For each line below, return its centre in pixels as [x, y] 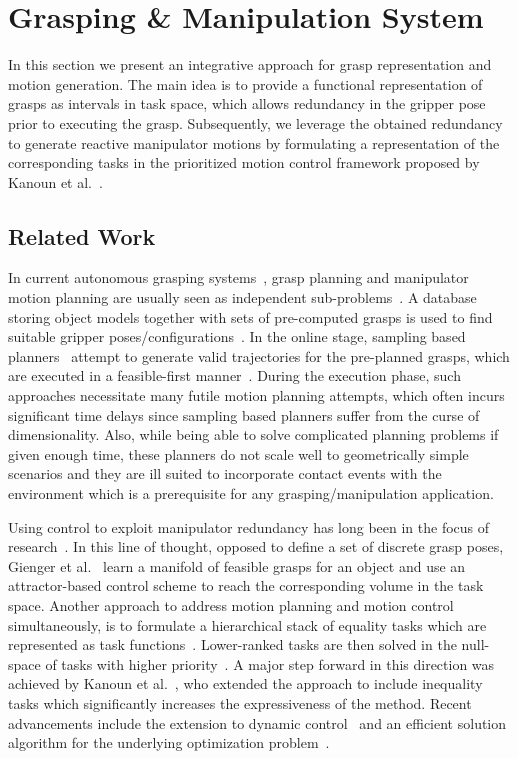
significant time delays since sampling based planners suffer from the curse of [244, 414]
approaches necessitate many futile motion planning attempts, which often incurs [256, 395]
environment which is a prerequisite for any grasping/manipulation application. [251, 493]
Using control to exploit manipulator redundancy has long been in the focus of [249, 526]
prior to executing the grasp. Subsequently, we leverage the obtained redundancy [255, 122]
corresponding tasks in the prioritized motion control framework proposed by [244, 162]
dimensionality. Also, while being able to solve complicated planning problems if [253, 434]
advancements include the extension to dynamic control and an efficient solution [257, 722]
